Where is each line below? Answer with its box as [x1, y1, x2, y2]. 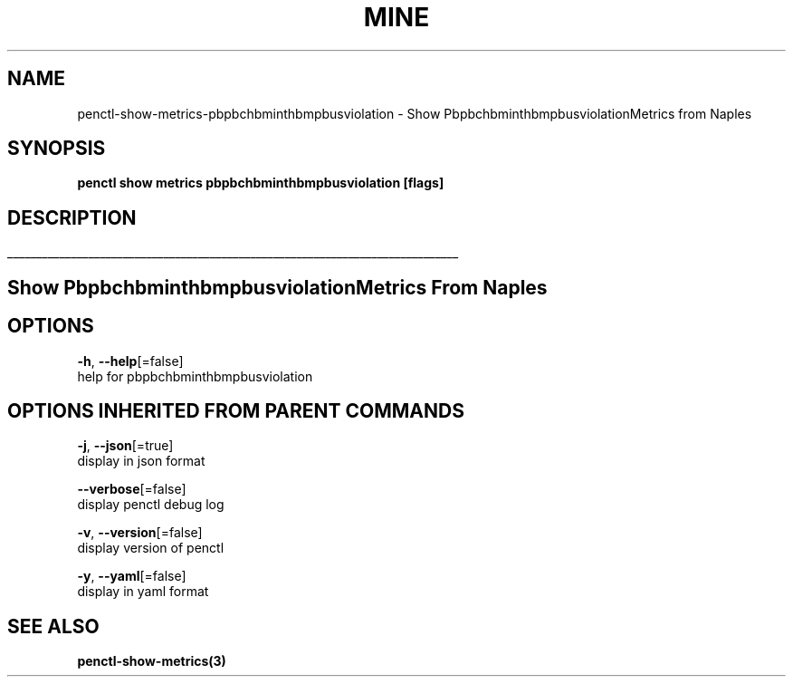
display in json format [77, 453, 205, 469]
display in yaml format [77, 583, 209, 600]
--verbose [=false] [77, 481, 186, 497]
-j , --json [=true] [77, 438, 174, 454]
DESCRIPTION [7, 206, 137, 229]
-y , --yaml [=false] [77, 568, 186, 584]
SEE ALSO [7, 614, 100, 638]
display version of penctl [77, 540, 225, 556]
